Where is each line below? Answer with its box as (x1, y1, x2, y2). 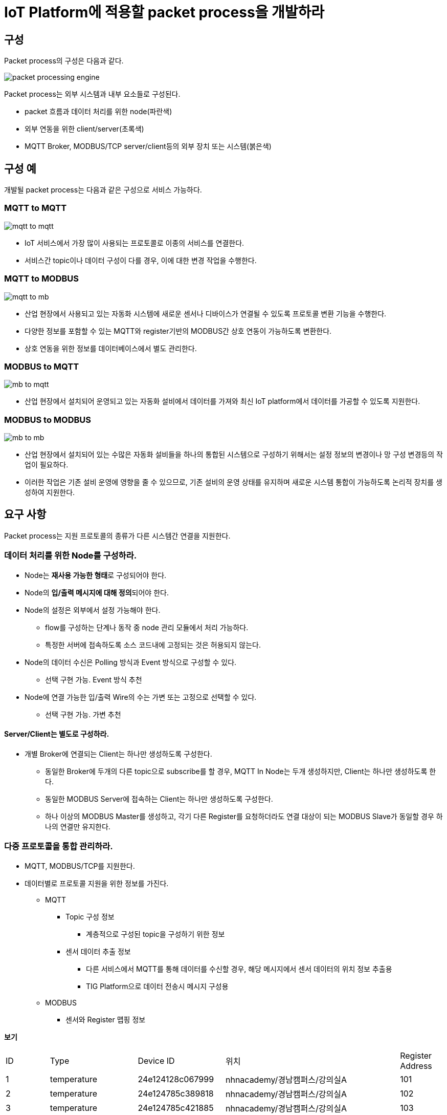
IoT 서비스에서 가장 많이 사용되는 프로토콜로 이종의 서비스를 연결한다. (25, 238, 244, 247)
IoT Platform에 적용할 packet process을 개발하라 (4, 4, 325, 21)
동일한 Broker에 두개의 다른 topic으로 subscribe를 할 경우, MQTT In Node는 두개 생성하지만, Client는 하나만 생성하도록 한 (45, 766, 436, 776)
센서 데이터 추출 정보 (65, 947, 131, 956)
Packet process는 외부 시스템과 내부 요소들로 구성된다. (4, 90, 181, 99)
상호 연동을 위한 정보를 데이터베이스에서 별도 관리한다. (25, 344, 197, 353)
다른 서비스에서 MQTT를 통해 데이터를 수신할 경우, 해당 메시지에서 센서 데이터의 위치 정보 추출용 (86, 964, 392, 973)
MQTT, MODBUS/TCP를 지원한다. (25, 861, 135, 870)
